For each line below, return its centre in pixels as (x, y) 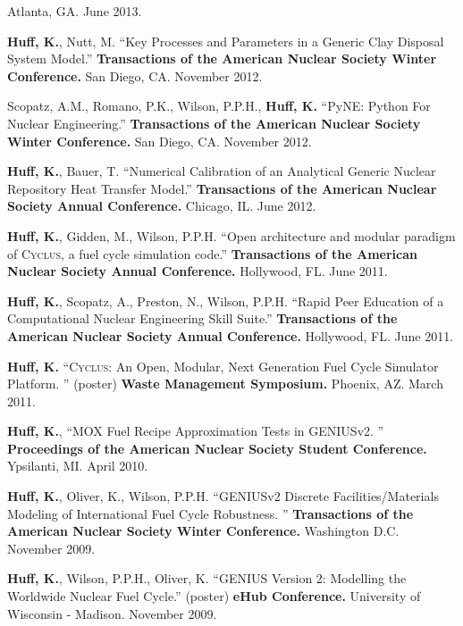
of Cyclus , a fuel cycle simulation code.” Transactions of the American (212, 253)
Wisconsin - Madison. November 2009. (112, 613)
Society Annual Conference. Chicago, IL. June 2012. (162, 206)
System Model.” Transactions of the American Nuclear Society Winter (222, 58)
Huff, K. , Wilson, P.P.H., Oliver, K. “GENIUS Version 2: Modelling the (207, 578)
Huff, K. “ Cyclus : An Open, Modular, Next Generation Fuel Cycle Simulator (223, 366)
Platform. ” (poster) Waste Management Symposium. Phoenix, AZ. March (225, 384)
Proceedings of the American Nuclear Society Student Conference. (217, 448)
